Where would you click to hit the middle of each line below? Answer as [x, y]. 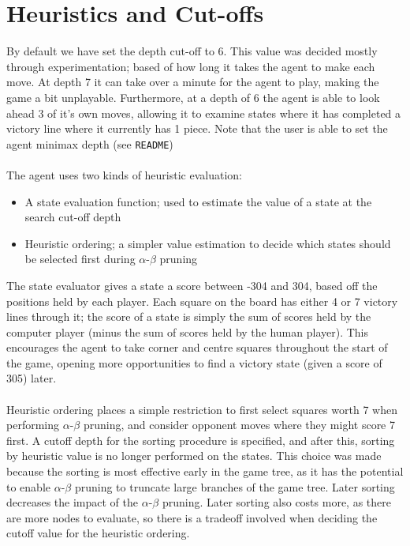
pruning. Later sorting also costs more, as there [276, 502]
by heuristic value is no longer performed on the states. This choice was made [194, 456]
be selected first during [80, 259]
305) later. [32, 378]
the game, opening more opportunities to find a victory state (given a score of [194, 362]
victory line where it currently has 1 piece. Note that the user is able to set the [197, 128]
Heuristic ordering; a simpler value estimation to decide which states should [208, 243]
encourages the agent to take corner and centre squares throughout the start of [197, 347]
